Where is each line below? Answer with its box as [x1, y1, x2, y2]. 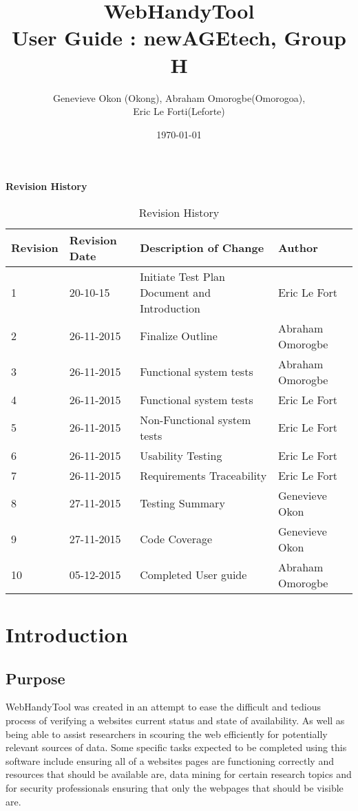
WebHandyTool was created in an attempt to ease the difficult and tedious [6, 699, 321, 714]
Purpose [6, 667, 65, 688]
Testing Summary [140, 495, 225, 512]
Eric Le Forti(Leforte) [133, 104, 225, 118]
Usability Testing [140, 447, 222, 463]
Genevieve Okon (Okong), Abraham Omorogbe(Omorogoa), [52, 90, 306, 105]
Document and [140, 284, 211, 300]
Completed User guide [140, 567, 247, 583]
